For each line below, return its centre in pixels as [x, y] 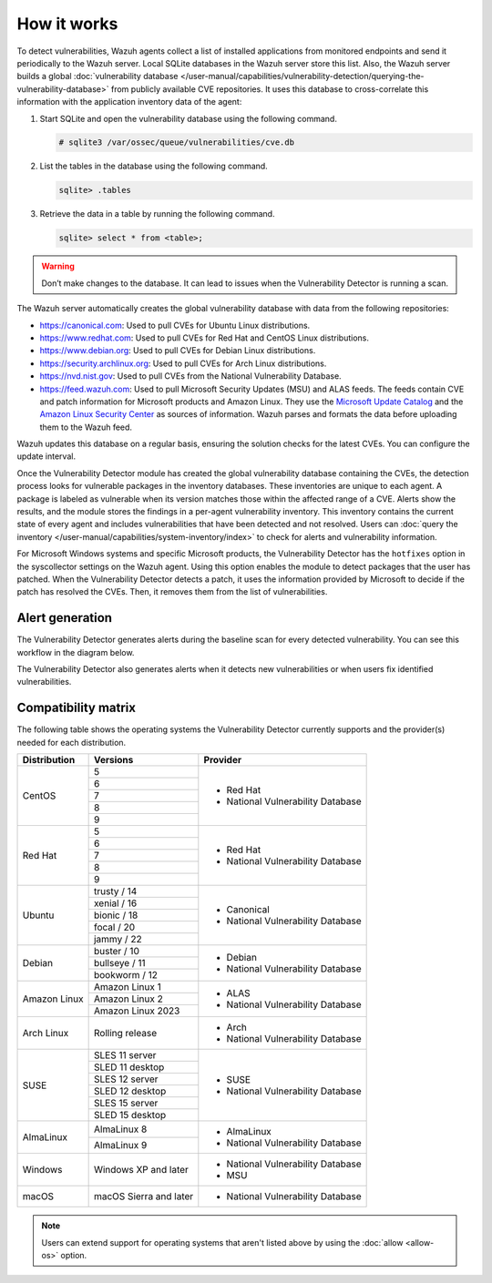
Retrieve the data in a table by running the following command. [157, 214]
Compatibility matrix [77, 708]
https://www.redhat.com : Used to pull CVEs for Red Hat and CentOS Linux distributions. [204, 338]
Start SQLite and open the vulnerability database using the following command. [188, 118]
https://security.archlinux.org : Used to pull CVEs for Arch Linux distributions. [183, 363]
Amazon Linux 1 [127, 987]
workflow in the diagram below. [76, 652]
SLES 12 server [126, 1079]
